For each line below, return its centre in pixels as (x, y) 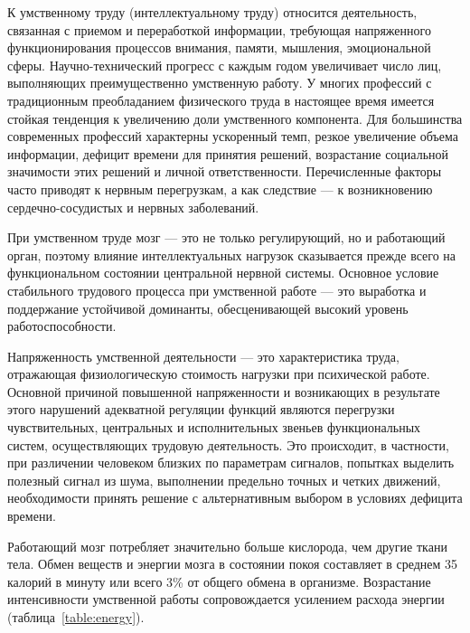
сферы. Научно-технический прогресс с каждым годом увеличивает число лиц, (225, 65)
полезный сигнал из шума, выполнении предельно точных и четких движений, (224, 480)
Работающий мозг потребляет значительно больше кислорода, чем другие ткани (227, 546)
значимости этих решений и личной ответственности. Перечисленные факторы (225, 171)
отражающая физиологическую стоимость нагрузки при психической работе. (219, 374)
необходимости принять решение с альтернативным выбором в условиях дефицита (235, 498)
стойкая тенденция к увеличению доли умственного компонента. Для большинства (235, 118)
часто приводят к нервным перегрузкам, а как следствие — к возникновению (220, 189)
